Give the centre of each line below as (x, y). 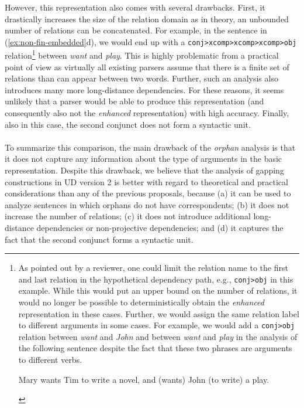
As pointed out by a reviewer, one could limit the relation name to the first (153, 268)
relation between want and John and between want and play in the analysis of (158, 336)
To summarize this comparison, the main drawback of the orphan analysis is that (150, 147)
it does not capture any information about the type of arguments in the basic (144, 159)
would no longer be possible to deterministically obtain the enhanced (141, 302)
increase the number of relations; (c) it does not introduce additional (128, 216)
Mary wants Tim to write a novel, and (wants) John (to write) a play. (144, 379)
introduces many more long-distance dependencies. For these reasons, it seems (144, 89)
